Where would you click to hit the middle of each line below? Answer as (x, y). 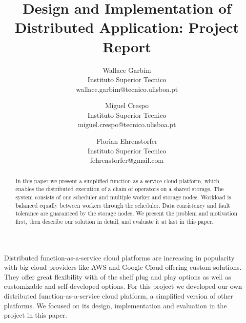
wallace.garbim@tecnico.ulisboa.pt (127, 89)
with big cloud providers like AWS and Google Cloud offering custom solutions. (123, 267)
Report (127, 46)
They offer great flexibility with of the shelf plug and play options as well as (118, 276)
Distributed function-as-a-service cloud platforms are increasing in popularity (119, 257)
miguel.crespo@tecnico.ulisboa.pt (127, 124)
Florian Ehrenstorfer (127, 141)
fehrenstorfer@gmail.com (127, 160)
